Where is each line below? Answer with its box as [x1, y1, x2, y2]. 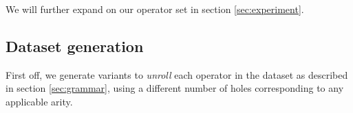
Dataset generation [6, 35, 144, 56]
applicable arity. [6, 94, 73, 108]
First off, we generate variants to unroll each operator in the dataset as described [6, 67, 348, 81]
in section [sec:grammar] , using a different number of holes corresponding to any [6, 81, 344, 95]
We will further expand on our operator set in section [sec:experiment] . [6, 2, 304, 16]
